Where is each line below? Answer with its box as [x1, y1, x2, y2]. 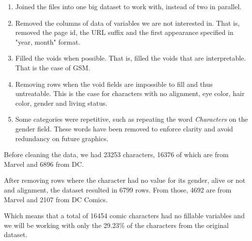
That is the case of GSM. [15, 62, 91, 72]
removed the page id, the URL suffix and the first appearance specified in [15, 27, 234, 37]
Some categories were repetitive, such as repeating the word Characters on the [15, 114, 248, 124]
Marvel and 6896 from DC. [4, 159, 84, 169]
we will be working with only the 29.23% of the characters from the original [4, 220, 229, 230]
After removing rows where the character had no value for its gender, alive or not [4, 175, 246, 185]
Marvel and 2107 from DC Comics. [4, 194, 108, 204]
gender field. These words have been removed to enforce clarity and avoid [15, 123, 233, 133]
